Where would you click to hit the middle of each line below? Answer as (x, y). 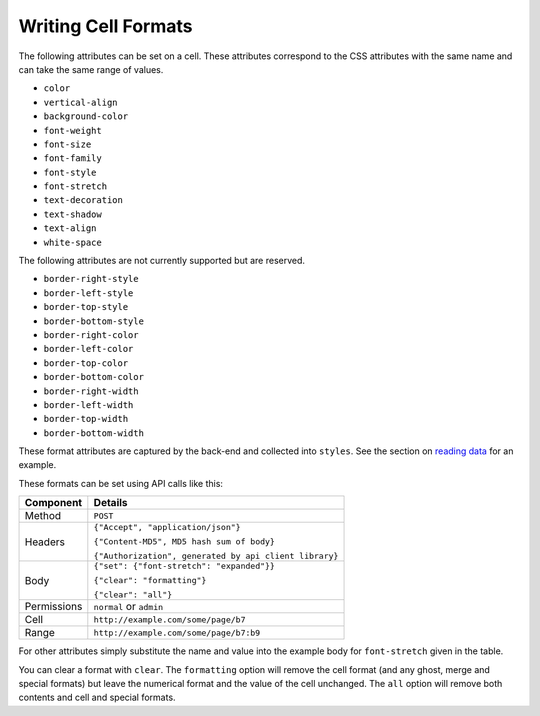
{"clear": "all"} (133, 595)
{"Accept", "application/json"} (167, 527)
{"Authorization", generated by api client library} (216, 556)
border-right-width (91, 391)
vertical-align (81, 102)
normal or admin (128, 607)
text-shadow (72, 214)
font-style (70, 172)
